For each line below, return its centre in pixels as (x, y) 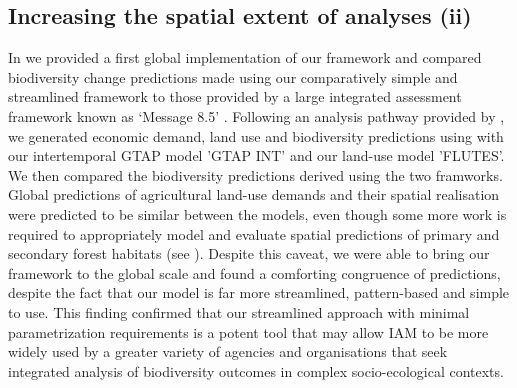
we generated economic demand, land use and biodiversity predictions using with (256, 135)
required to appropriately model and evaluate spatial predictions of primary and (254, 233)
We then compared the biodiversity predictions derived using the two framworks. (255, 174)
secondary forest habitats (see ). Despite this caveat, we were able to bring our (249, 253)
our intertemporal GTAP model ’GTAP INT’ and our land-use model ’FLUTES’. (256, 155)
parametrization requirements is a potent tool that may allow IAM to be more (248, 331)
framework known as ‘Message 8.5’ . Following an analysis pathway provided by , (256, 115)
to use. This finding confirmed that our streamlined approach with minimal (239, 311)
